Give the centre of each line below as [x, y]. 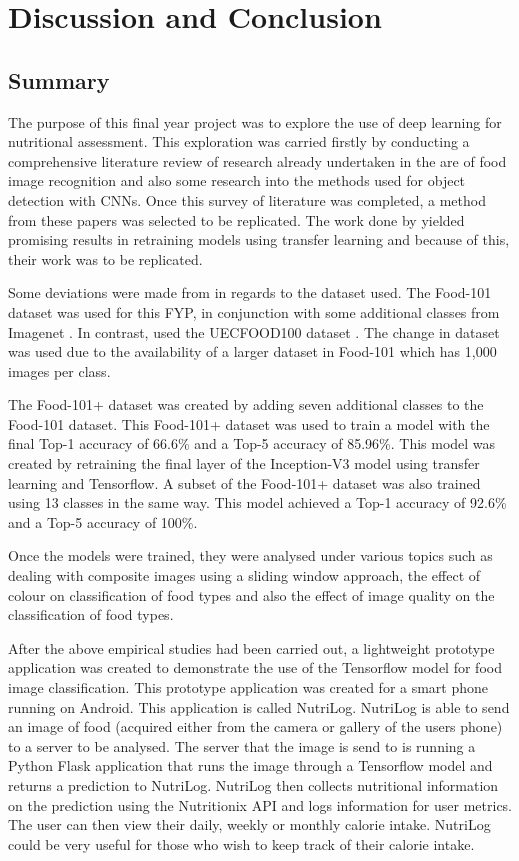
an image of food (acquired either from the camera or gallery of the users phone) [255, 726]
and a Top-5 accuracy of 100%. [103, 521]
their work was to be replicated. [105, 258]
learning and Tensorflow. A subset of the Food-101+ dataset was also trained [244, 482]
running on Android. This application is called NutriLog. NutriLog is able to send [259, 706]
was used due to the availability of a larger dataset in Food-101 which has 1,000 [252, 351]
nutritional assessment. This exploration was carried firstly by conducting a [239, 141]
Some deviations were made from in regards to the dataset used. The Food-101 [250, 292]
